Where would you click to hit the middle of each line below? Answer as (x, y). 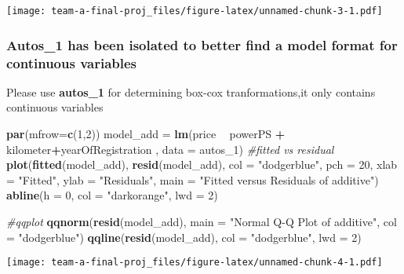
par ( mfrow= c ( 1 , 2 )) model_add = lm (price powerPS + (146, 133)
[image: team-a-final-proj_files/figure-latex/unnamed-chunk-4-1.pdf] (195, 263)
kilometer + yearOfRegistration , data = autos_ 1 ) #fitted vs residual (170, 149)
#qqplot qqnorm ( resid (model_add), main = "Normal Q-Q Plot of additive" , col (202, 221)
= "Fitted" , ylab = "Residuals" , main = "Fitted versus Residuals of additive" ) (193, 179)
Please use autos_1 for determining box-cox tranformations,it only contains (191, 91)
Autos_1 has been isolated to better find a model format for (202, 44)
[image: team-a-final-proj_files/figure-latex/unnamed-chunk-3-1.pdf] (195, 11)
